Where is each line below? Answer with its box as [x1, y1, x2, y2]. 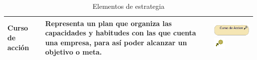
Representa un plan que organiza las [45, 18, 172, 28]
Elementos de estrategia [92, 1, 165, 11]
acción [7, 42, 29, 52]
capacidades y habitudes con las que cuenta [45, 28, 196, 38]
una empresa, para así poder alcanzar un [45, 37, 187, 47]
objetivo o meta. [45, 47, 102, 57]
